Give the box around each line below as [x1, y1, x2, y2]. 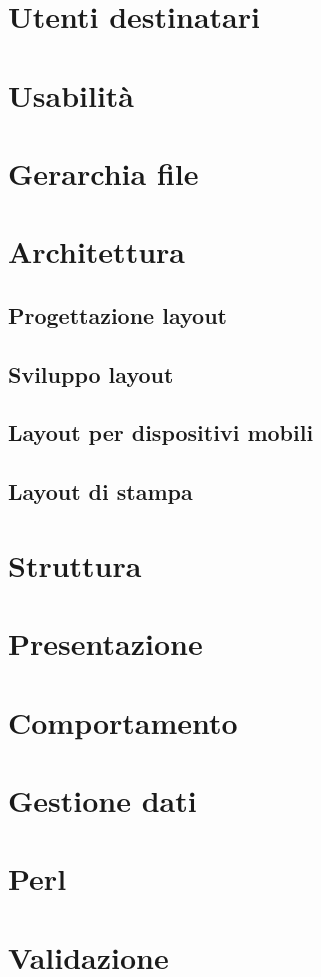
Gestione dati [8, 779, 197, 820]
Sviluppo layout [8, 358, 174, 389]
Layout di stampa [8, 476, 193, 507]
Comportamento [8, 701, 238, 742]
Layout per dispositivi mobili [8, 417, 314, 448]
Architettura [8, 231, 185, 272]
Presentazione [8, 623, 203, 664]
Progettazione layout [8, 299, 227, 330]
